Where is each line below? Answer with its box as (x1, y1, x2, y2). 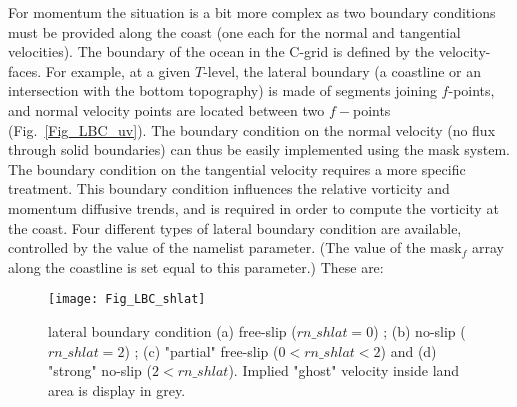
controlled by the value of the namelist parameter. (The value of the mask (8, 237, 462, 258)
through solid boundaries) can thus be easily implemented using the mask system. (8, 139, 510, 160)
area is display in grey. (48, 379, 186, 400)
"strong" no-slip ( (48, 360, 153, 381)
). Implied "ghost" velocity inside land (228, 360, 460, 381)
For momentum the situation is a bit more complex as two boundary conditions (8, 2, 496, 22)
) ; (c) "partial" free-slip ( (124, 340, 279, 361)
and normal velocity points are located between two (8, 99, 325, 120)
